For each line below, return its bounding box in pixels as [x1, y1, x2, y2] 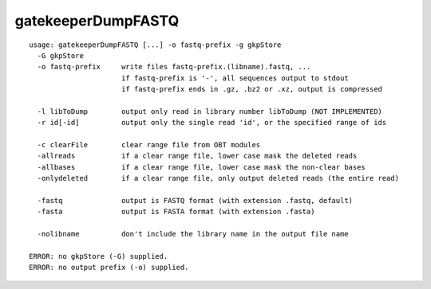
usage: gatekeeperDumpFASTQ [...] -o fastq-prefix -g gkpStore [29, 40, 282, 49]
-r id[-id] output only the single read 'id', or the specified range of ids [37, 118, 387, 127]
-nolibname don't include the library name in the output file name [37, 229, 349, 239]
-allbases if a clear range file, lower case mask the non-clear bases [37, 162, 366, 171]
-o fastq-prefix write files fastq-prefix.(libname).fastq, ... [37, 62, 311, 72]
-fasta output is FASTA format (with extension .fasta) [37, 207, 315, 217]
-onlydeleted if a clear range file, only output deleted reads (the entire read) [37, 174, 399, 183]
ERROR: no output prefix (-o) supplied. [29, 263, 189, 272]
